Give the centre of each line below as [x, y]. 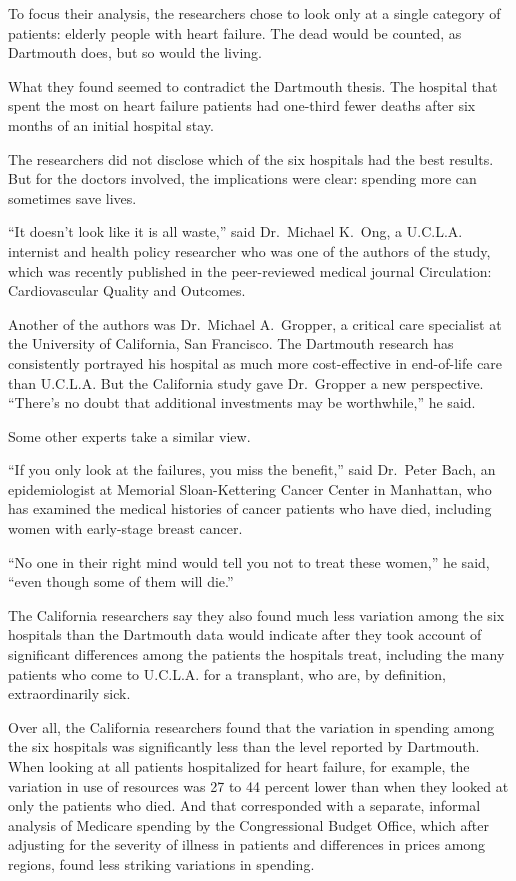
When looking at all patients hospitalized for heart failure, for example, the [239, 766]
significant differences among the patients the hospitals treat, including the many [256, 654]
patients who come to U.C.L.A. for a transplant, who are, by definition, [227, 673]
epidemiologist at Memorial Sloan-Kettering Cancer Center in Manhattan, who [250, 488]
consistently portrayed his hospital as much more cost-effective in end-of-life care [255, 362]
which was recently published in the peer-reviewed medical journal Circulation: [250, 270]
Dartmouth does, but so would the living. [135, 52]
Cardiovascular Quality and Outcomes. [127, 290]
